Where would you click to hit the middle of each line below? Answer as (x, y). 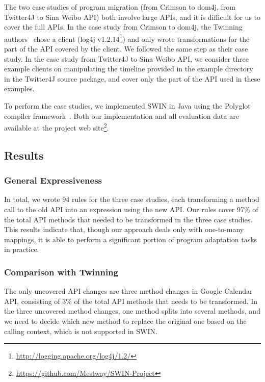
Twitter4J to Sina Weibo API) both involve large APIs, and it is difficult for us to (132, 17)
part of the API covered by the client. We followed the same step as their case (126, 49)
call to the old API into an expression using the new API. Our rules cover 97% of (131, 209)
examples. (19, 88)
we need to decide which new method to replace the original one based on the (125, 321)
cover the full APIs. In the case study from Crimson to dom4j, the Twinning (123, 27)
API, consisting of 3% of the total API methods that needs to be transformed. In (131, 301)
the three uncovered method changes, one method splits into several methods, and (132, 311)
